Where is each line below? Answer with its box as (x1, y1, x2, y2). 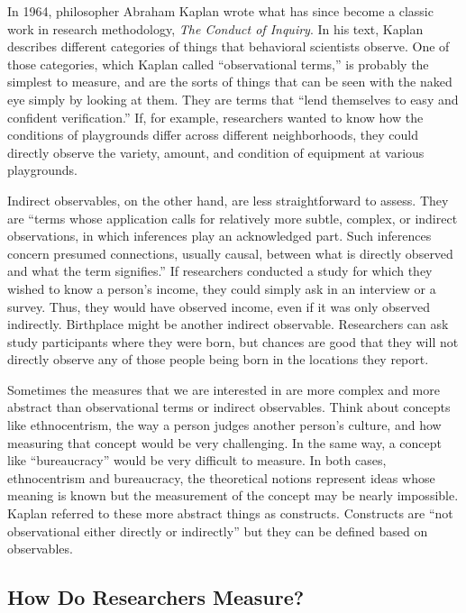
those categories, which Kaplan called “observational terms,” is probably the (7, 54, 429, 73)
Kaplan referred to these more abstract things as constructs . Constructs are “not (7, 504, 453, 523)
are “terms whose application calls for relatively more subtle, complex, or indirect (7, 208, 458, 227)
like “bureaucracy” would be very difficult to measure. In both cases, (7, 451, 387, 470)
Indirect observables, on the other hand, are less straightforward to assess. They (7, 190, 449, 209)
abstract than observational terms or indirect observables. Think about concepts (7, 398, 451, 416)
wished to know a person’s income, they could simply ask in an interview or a (7, 279, 436, 297)
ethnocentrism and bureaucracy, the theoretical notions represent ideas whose (7, 468, 435, 487)
